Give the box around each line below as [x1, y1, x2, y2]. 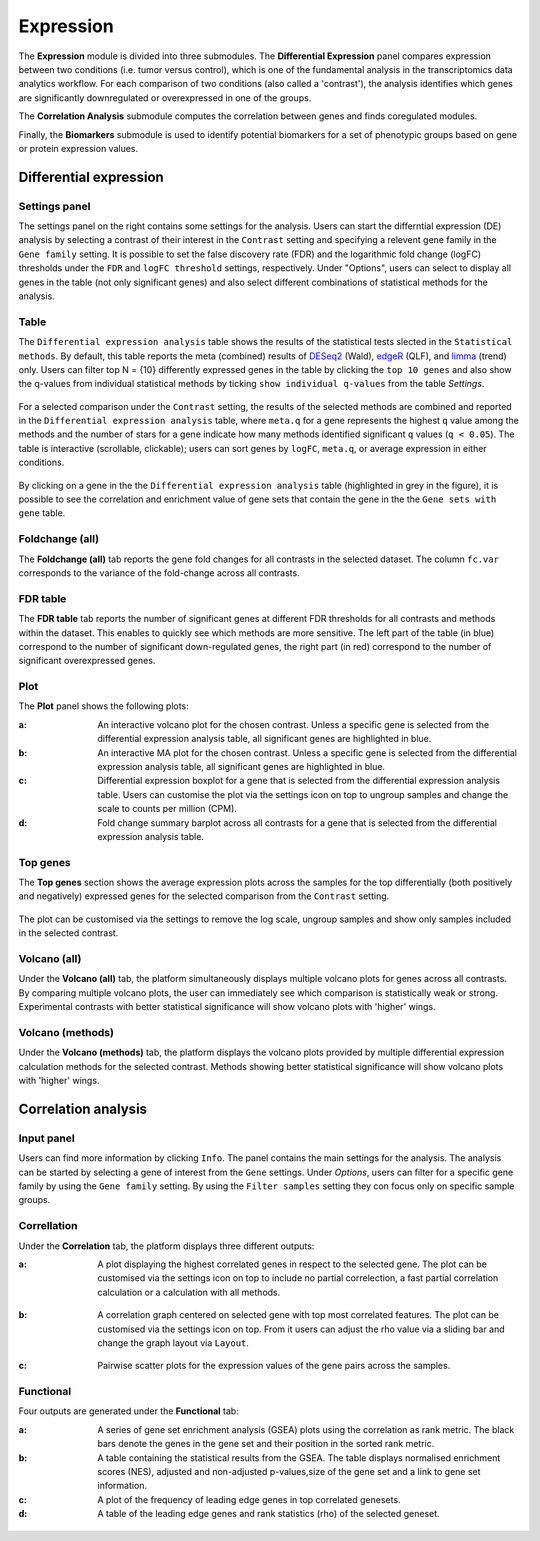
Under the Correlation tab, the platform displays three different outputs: [18, 1240, 315, 1252]
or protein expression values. [18, 142, 139, 154]
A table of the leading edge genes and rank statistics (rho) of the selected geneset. [97, 1508, 440, 1520]
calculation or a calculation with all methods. [97, 1286, 281, 1298]
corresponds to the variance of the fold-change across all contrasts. [18, 566, 300, 579]
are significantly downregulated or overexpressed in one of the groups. [18, 91, 312, 104]
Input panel [18, 1131, 75, 1145]
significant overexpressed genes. [18, 655, 156, 667]
